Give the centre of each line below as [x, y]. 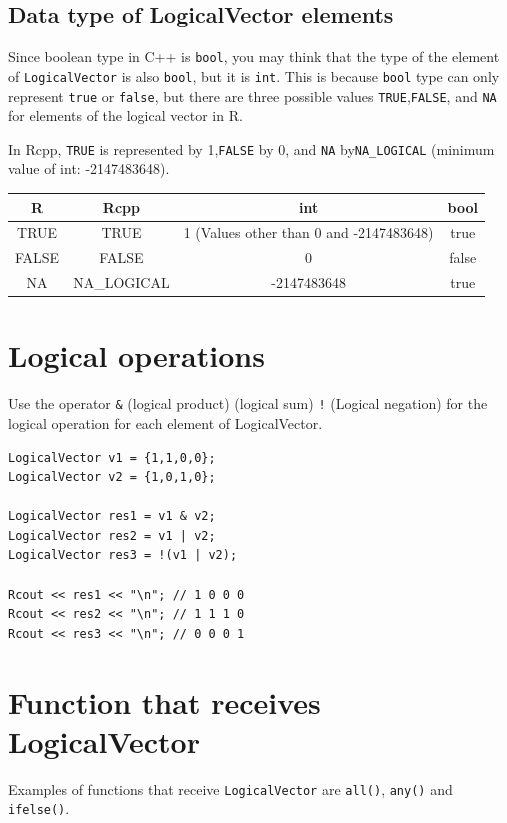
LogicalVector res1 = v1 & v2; [112, 516]
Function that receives [164, 701]
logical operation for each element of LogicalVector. [165, 422]
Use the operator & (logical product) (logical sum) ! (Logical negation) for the [248, 403]
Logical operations [136, 355]
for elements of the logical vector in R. [125, 115]
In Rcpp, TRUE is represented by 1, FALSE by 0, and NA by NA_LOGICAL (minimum [251, 148]
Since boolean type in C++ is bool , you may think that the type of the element [254, 56]
